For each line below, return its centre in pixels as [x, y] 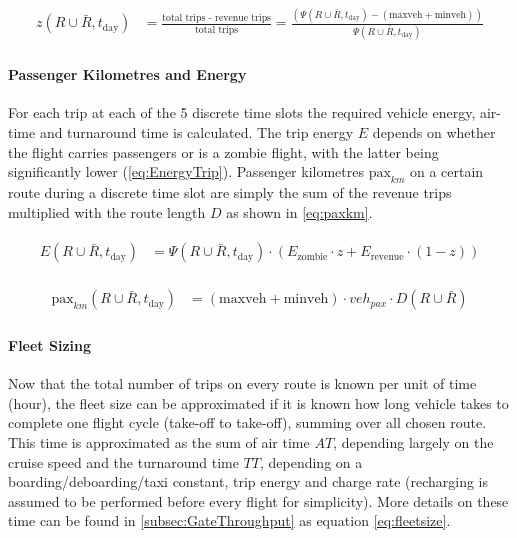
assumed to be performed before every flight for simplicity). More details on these [258, 500]
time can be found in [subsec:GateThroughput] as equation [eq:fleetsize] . [229, 520]
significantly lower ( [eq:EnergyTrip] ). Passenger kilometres [186, 171]
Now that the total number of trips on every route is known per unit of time [242, 383]
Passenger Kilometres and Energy [127, 74]
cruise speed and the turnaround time [123, 461]
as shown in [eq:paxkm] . [299, 211]
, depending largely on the [413, 441]
